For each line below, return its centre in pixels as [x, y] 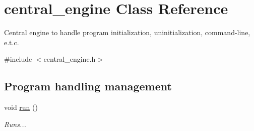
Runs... [15, 124]
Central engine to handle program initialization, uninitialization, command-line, [127, 32]
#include [18, 59]
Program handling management [88, 86]
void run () [21, 107]
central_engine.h [70, 59]
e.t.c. [12, 42]
